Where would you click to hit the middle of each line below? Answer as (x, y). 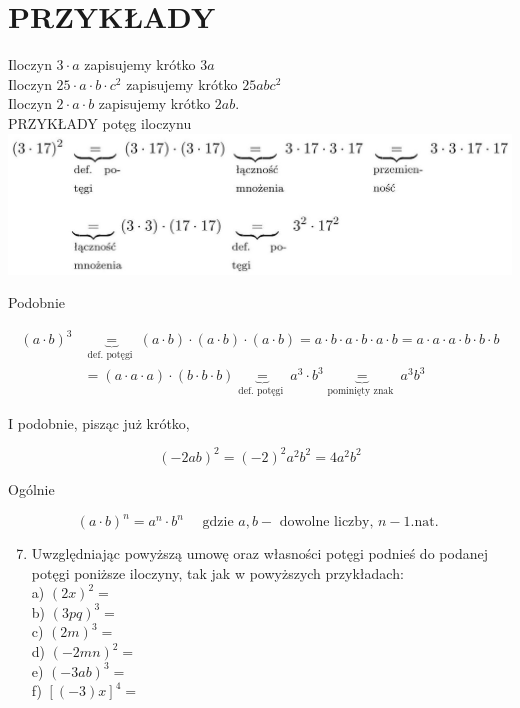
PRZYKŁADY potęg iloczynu (100, 122)
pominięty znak (360, 391)
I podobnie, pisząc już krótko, (99, 422)
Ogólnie (31, 488)
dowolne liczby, (326, 522)
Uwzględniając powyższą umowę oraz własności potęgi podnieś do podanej (259, 553)
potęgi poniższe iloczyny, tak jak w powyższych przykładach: (217, 572)
